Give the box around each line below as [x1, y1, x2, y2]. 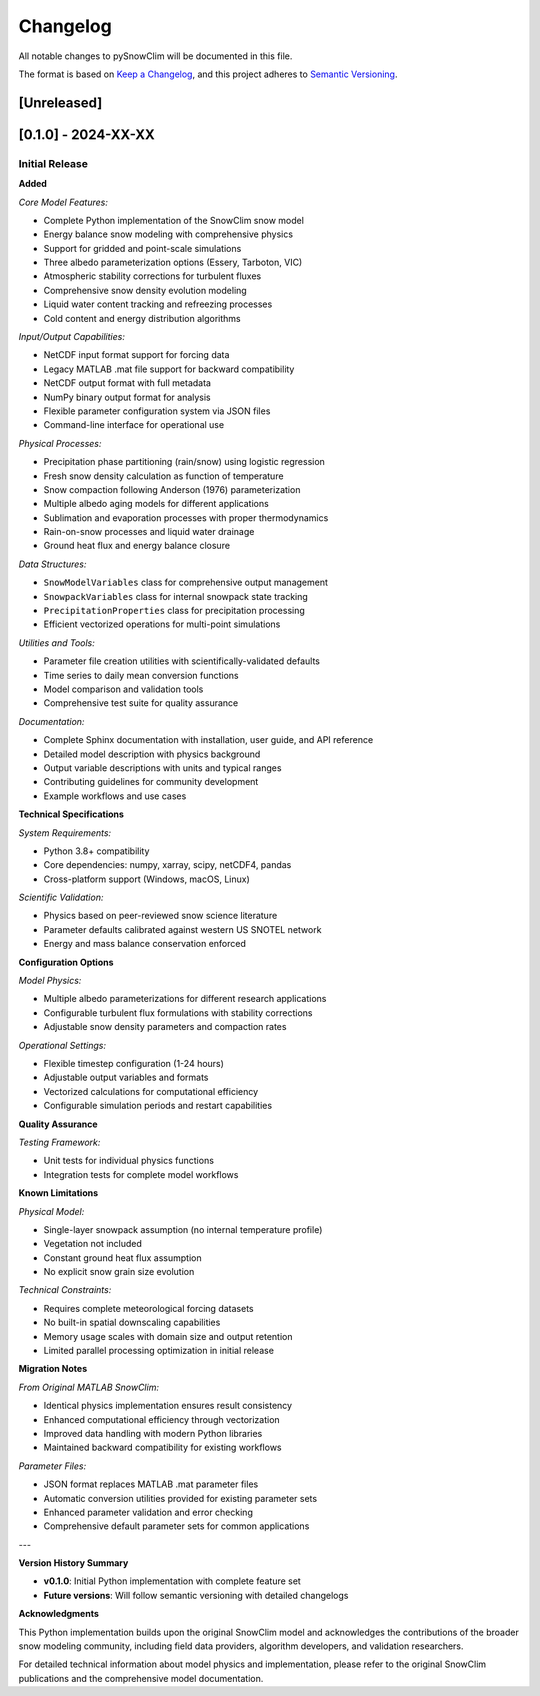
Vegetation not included [43, 1238, 142, 1250]
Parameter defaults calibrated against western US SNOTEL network [43, 923, 322, 935]
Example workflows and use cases [43, 790, 187, 802]
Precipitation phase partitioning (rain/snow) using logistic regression [43, 456, 325, 468]
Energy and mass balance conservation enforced [43, 938, 247, 950]
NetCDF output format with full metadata [43, 377, 212, 389]
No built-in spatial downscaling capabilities [43, 1316, 221, 1329]
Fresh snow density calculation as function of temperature [43, 470, 284, 482]
